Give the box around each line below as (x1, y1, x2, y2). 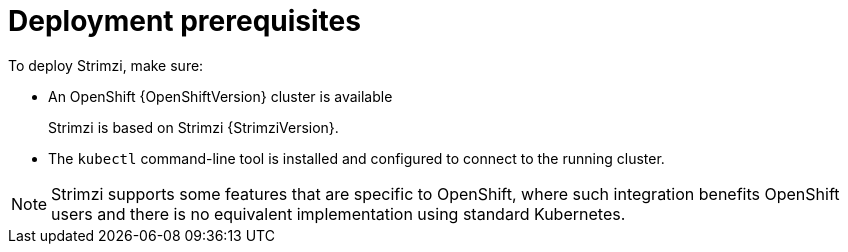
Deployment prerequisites (8, 4, 361, 38)
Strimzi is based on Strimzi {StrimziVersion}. (48, 118, 339, 136)
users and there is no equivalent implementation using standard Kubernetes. (51, 203, 626, 224)
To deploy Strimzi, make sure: (8, 56, 204, 74)
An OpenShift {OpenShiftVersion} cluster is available (48, 87, 393, 105)
